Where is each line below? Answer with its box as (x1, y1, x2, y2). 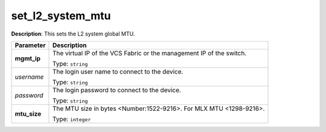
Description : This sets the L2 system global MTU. (11, 30, 135, 37)
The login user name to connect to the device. (52, 67, 184, 75)
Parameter (14, 41, 46, 49)
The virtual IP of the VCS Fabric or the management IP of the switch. (52, 49, 247, 57)
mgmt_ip (14, 54, 41, 63)
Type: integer (52, 115, 91, 123)
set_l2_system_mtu (11, 9, 111, 22)
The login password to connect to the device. (52, 86, 181, 94)
